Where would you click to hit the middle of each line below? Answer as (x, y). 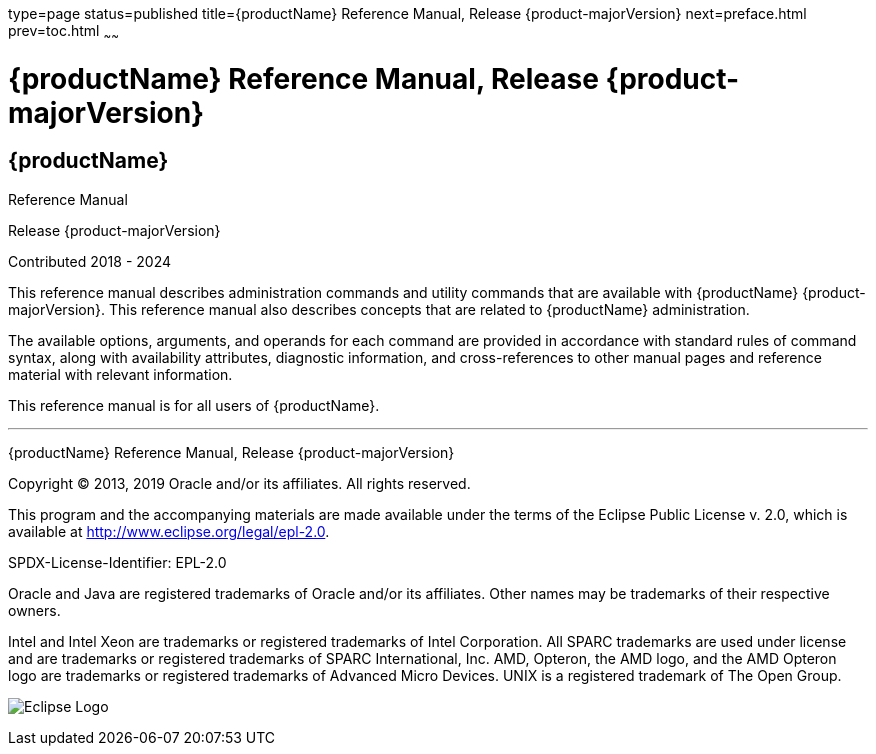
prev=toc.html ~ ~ (63, 32)
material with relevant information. (120, 374)
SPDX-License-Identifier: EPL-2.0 (117, 562)
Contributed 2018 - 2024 (90, 261)
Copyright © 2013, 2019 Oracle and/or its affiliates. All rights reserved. (239, 483)
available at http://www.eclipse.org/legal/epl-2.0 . (169, 531)
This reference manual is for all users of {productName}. (194, 405)
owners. (34, 610)
